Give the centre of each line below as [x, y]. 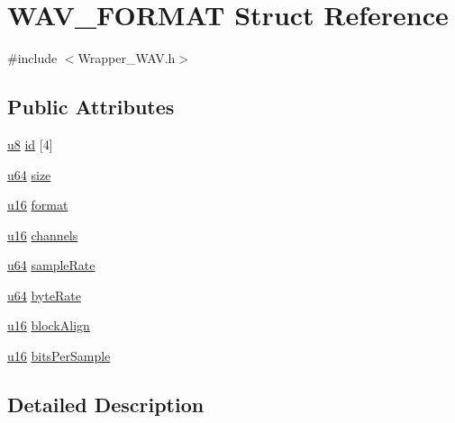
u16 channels [43, 234]
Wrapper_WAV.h [127, 58]
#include [32, 58]
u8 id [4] [30, 144]
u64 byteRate [44, 295]
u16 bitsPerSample [59, 356]
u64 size [29, 174]
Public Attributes [91, 107]
